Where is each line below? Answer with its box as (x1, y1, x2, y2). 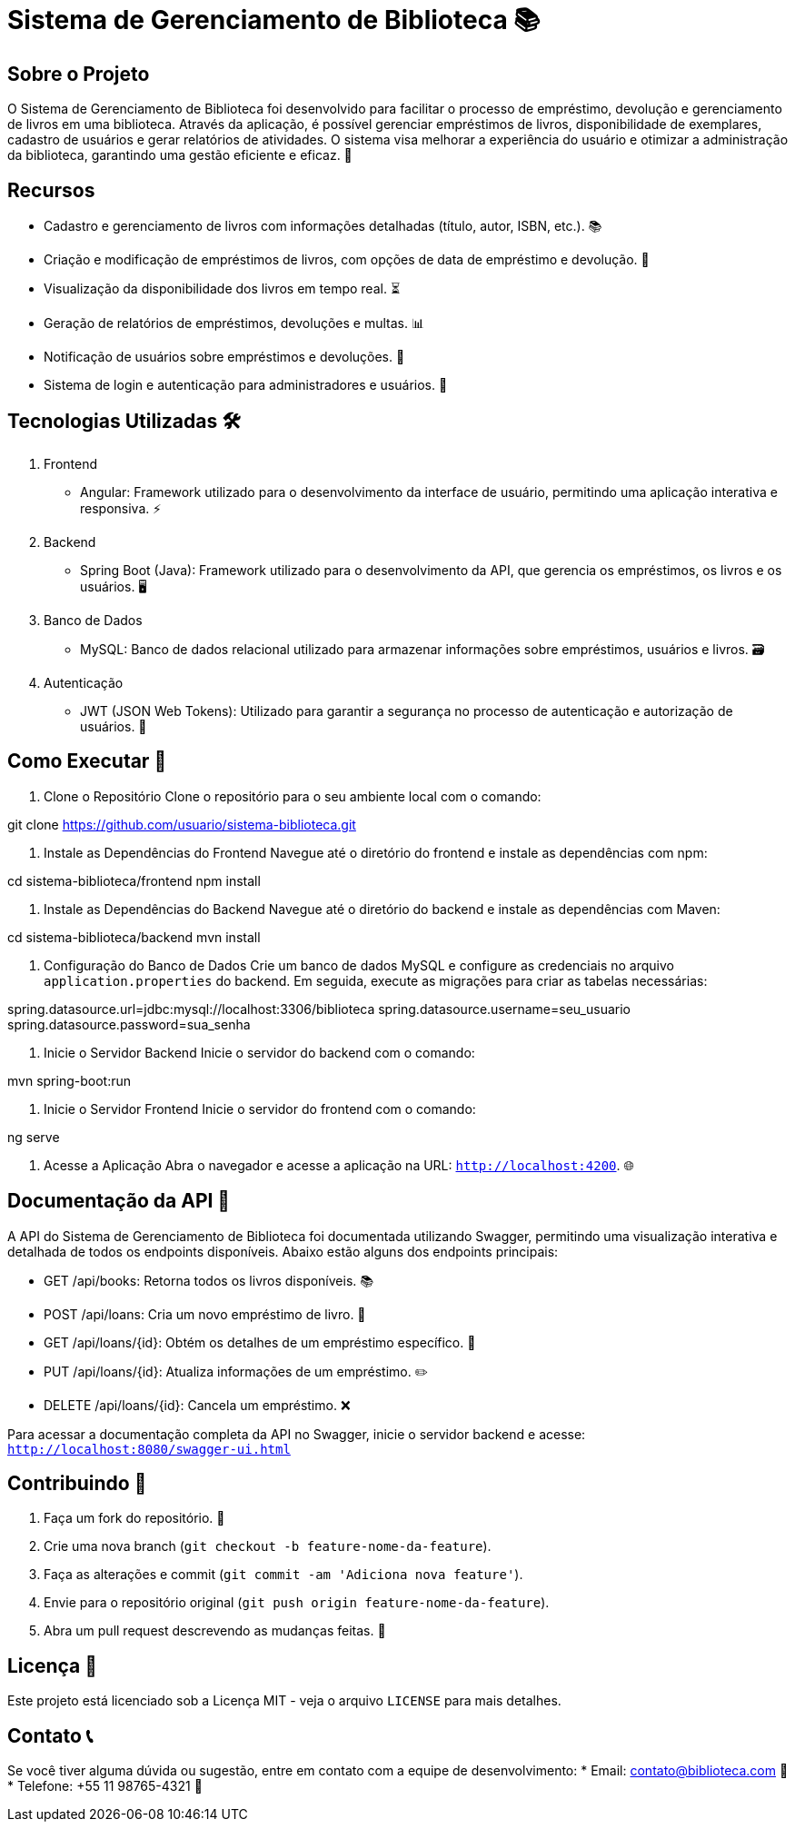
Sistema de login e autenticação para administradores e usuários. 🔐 (44, 377, 448, 393)
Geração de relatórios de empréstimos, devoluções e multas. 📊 (44, 315, 424, 332)
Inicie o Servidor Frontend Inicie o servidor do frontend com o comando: (44, 1100, 476, 1117)
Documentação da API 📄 (7, 1189, 231, 1213)
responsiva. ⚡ (80, 500, 162, 516)
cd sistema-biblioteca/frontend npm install (7, 872, 261, 889)
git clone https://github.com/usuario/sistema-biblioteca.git (7, 816, 356, 832)
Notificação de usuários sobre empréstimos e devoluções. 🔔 (44, 349, 405, 365)
